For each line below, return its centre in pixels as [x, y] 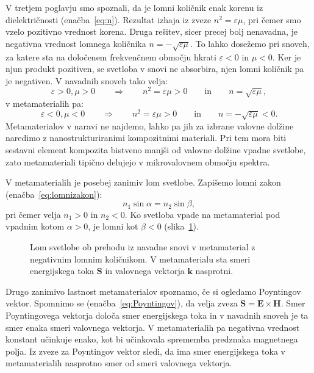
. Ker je [287, 56]
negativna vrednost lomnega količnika [76, 43]
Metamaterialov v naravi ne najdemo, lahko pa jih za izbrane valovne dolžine [150, 125]
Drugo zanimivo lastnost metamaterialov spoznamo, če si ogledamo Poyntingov [153, 291]
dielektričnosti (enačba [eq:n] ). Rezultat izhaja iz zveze [109, 19]
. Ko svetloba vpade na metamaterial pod [202, 214]
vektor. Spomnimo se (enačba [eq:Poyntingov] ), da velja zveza [122, 303]
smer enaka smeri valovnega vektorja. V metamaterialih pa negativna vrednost [153, 327]
